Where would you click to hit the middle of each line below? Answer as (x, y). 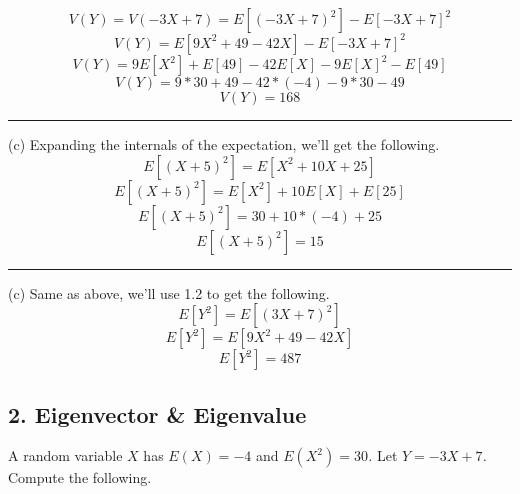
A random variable (65, 455)
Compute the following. (80, 477)
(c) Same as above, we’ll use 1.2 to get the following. (169, 292)
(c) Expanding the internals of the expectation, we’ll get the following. (224, 144)
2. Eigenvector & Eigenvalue (157, 413)
